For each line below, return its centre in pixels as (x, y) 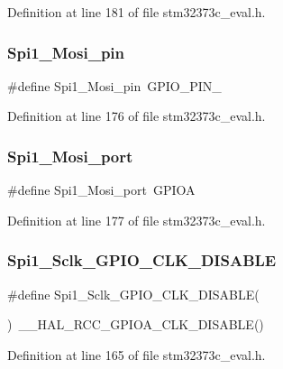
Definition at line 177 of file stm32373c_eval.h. (137, 220)
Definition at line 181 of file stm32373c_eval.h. (137, 12)
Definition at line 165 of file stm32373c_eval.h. (137, 354)
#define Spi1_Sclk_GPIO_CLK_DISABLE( (133, 294)
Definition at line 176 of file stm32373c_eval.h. (137, 116)
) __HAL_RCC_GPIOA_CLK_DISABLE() (136, 324)
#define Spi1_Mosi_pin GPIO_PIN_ (114, 85)
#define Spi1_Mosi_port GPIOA (101, 190)
